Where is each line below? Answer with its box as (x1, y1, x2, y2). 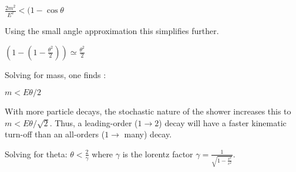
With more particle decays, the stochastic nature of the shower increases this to (5, 105, 291, 117)
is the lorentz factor (122, 147, 193, 160)
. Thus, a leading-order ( (49, 116, 138, 129)
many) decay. (124, 128, 172, 140)
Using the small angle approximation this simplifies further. (5, 24, 219, 36)
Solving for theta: (5, 147, 68, 160)
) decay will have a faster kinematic (159, 116, 287, 129)
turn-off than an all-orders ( (5, 128, 105, 140)
